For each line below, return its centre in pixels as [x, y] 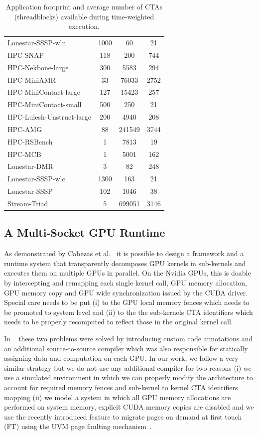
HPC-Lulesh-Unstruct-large [49, 117]
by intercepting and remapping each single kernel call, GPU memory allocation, [126, 283]
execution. [84, 26]
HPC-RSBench [30, 141]
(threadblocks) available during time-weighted [84, 16]
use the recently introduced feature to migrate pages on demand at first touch [123, 416]
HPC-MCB [24, 154]
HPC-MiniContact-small [45, 104]
